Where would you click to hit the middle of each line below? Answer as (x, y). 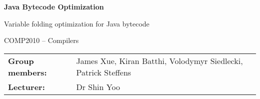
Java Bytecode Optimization (54, 6)
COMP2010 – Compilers (41, 40)
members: (27, 72)
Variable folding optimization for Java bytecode (77, 23)
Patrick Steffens (104, 72)
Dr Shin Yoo (98, 86)
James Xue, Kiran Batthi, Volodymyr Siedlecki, (159, 60)
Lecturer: (26, 86)
